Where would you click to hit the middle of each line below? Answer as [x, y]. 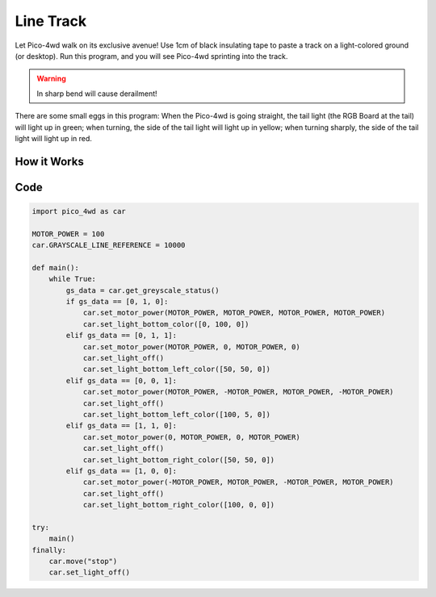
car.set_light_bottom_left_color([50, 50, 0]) [176, 369]
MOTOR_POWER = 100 [68, 234]
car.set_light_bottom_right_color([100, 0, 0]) [179, 505]
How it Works [49, 161]
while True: [73, 279]
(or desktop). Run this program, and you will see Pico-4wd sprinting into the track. [151, 56]
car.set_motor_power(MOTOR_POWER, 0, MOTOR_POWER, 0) [191, 347]
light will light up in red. [54, 138]
